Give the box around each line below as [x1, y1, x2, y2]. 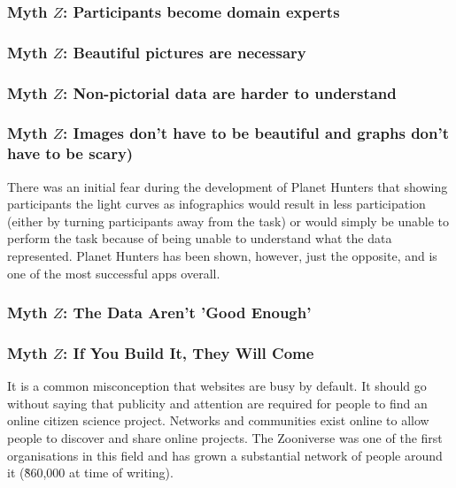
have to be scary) [7, 142, 134, 164]
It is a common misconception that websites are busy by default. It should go [7, 377, 427, 395]
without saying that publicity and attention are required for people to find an [7, 393, 428, 412]
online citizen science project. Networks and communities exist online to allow [7, 411, 429, 430]
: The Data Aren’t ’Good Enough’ [63, 301, 312, 324]
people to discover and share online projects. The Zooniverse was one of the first [7, 429, 443, 447]
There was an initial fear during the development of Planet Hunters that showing [7, 177, 448, 195]
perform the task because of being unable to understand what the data [7, 229, 392, 248]
